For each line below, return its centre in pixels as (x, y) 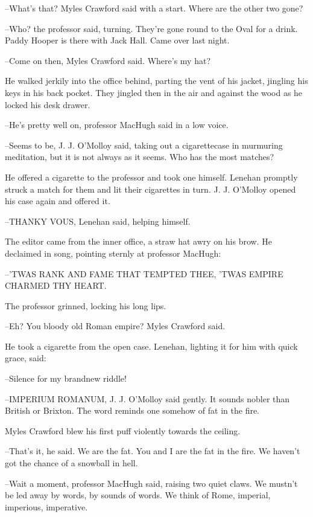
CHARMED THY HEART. (56, 285)
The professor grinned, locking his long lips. (86, 305)
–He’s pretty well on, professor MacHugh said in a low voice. (117, 125)
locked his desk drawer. (48, 104)
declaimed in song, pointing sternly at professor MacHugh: (113, 253)
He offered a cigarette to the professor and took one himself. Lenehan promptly (151, 177)
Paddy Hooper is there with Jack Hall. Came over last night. (117, 40)
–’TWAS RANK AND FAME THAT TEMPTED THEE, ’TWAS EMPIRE (144, 273)
